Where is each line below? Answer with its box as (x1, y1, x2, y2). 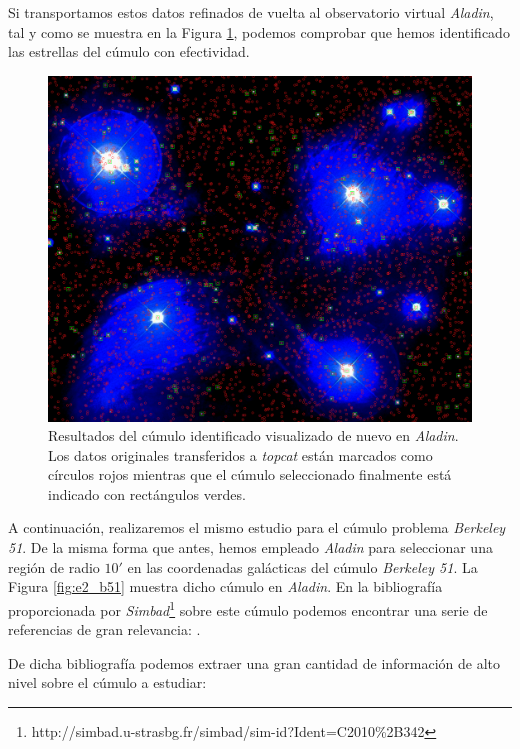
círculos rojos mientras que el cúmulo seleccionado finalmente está (48, 464, 452, 485)
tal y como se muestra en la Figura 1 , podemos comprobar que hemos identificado (8, 21, 510, 42)
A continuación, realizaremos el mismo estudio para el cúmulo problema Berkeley (8, 517, 506, 538)
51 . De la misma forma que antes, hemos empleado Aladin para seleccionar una (8, 537, 493, 558)
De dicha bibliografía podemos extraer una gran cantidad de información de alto (8, 652, 501, 673)
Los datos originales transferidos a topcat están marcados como (48, 444, 433, 465)
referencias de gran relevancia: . (8, 619, 201, 640)
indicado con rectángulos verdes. (48, 483, 246, 504)
